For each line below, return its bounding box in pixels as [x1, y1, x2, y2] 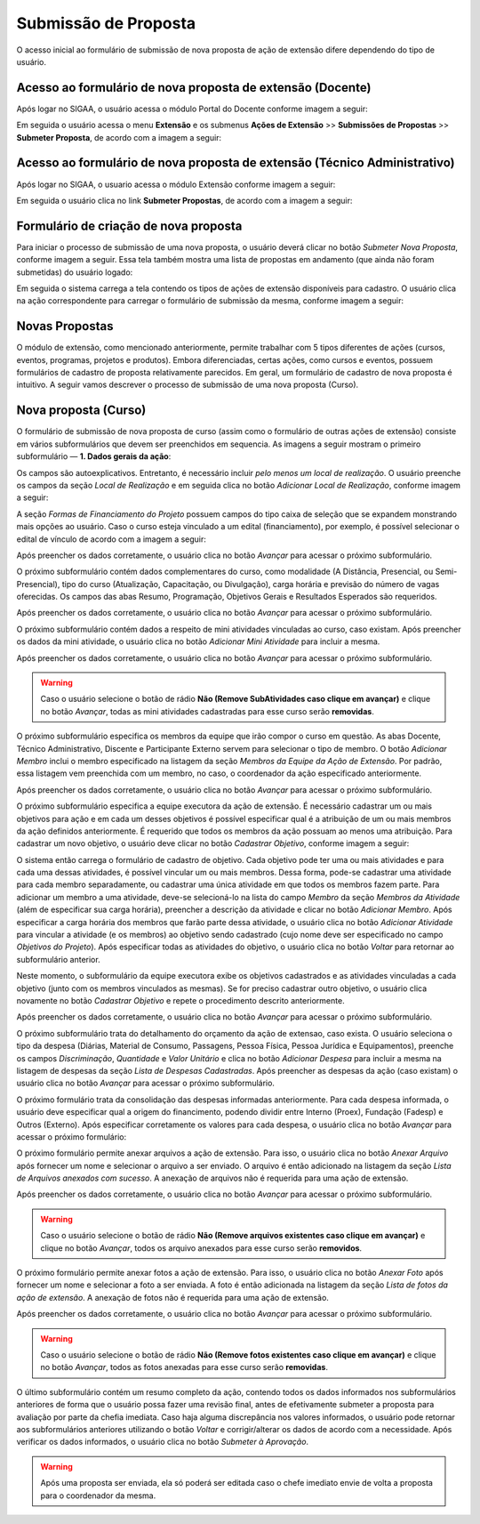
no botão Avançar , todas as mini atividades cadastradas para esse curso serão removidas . [40, 706, 375, 716]
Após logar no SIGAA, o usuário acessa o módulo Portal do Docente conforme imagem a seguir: [16, 103, 368, 114]
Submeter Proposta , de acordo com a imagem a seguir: [16, 132, 222, 142]
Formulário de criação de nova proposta [16, 218, 243, 233]
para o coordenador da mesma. [40, 1490, 156, 1501]
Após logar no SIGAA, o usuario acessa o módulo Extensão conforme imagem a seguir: [16, 179, 336, 189]
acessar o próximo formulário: [16, 1131, 127, 1142]
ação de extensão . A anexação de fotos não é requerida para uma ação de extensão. [16, 1292, 329, 1302]
